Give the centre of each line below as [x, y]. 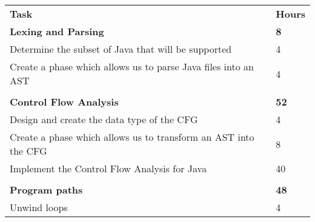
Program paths [46, 190]
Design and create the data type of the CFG [104, 119]
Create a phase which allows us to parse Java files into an [132, 66]
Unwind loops [39, 207]
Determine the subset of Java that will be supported [121, 49]
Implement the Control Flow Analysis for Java [108, 168]
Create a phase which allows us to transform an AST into [132, 137]
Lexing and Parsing [57, 31]
